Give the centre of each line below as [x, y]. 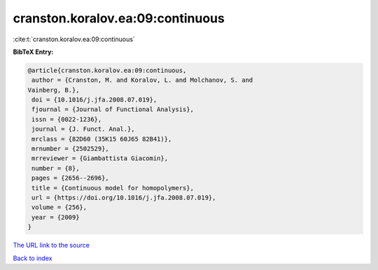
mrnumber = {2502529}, [71, 149]
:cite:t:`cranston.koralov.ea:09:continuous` [74, 39]
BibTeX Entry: [33, 52]
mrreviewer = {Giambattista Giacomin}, [100, 158]
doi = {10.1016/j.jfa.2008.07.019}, [94, 100]
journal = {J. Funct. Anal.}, [84, 129]
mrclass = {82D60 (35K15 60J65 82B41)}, [102, 139]
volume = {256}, [59, 207]
